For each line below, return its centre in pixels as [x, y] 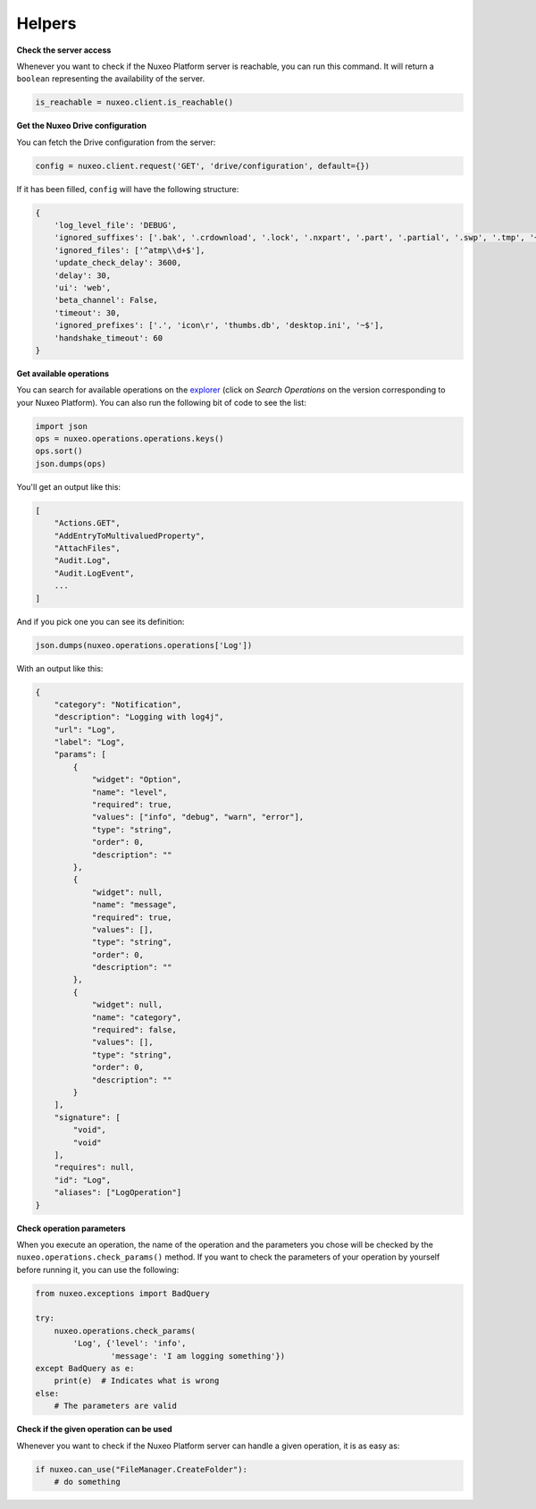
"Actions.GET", [87, 523]
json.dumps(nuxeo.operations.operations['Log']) [144, 645]
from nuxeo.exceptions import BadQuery [122, 1293]
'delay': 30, [83, 275]
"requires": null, [94, 1168]
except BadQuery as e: [85, 1368]
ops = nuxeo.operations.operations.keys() [130, 439]
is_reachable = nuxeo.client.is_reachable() [134, 102]
